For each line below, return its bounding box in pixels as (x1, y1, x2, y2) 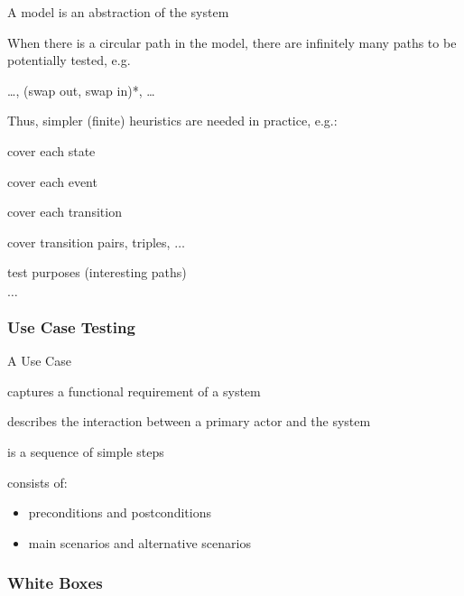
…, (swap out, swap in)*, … (7, 80, 155, 99)
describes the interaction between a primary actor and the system (7, 412, 371, 431)
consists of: (7, 472, 68, 491)
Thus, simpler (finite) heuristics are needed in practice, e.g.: (7, 111, 338, 130)
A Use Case (7, 351, 71, 370)
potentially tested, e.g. (7, 51, 131, 70)
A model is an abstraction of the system (7, 3, 229, 21)
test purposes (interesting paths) (7, 263, 187, 282)
